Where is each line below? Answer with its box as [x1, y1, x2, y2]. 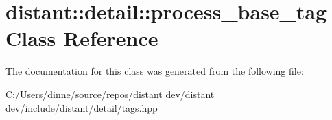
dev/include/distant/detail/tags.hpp [5, 100, 158, 115]
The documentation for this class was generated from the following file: [5, 64, 304, 78]
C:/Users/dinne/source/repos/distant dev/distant [5, 86, 215, 101]
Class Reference [5, 24, 158, 52]
